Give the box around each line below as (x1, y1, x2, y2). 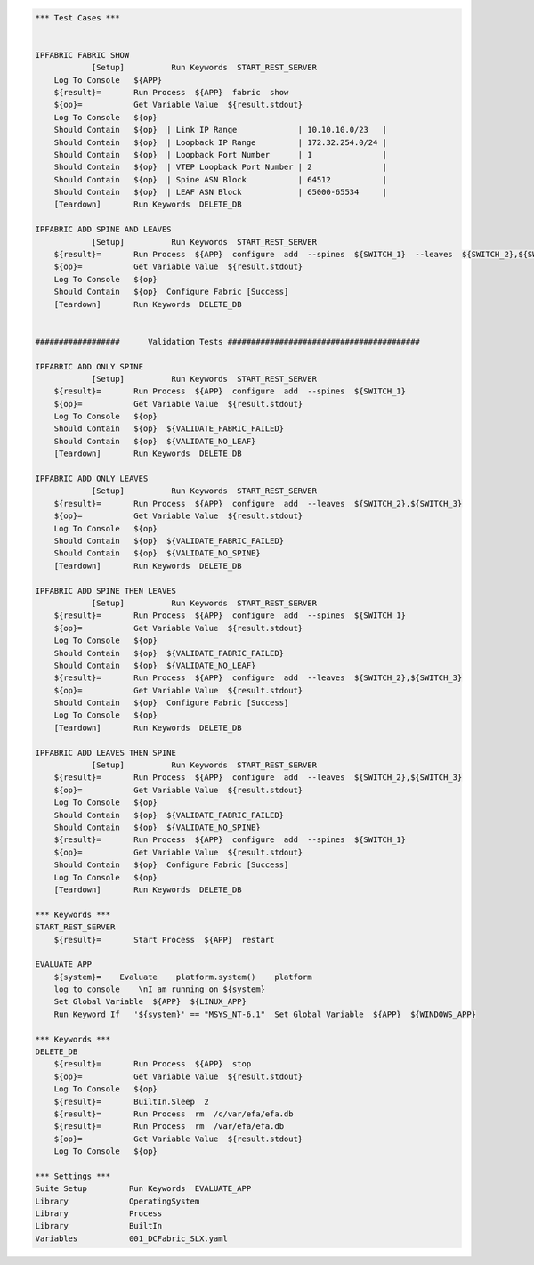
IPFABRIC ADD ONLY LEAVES (35, 474, 149, 484)
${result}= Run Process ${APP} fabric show (53, 87, 289, 97)
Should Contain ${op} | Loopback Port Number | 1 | (53, 150, 387, 159)
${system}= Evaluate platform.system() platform (53, 971, 312, 982)
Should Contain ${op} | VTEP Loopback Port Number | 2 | (53, 162, 387, 173)
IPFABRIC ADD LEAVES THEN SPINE (35, 748, 177, 758)
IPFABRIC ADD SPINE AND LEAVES (35, 224, 173, 235)
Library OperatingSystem (35, 1196, 200, 1206)
